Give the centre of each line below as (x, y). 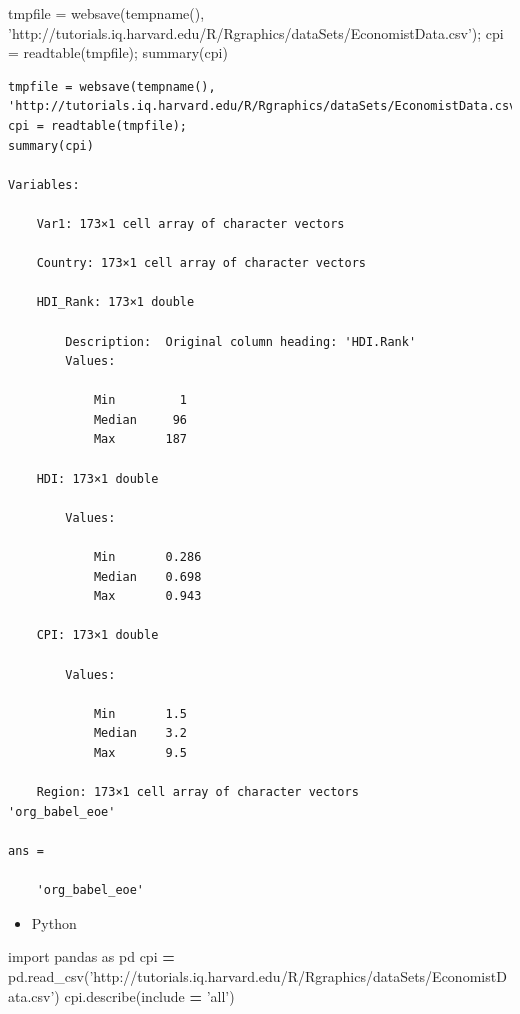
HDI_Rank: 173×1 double (115, 302)
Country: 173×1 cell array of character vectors (201, 263)
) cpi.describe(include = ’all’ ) (144, 995)
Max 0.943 (147, 596)
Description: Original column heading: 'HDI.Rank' (241, 341)
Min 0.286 (147, 557)
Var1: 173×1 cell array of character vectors (190, 223)
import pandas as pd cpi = (91, 956)
